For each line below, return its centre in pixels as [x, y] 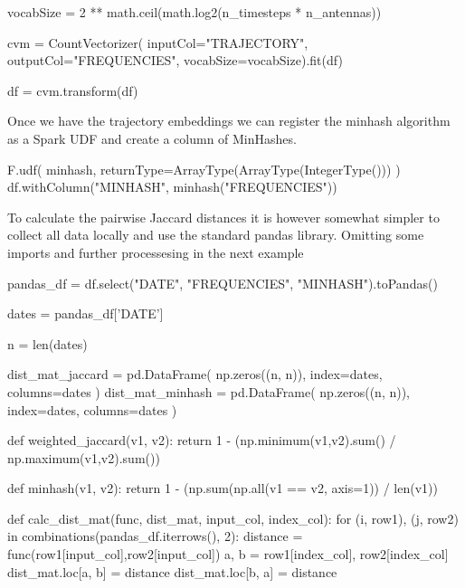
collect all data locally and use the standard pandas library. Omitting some [216, 235]
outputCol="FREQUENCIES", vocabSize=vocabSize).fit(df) [175, 60]
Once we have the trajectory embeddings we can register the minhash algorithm [229, 121]
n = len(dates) [47, 343]
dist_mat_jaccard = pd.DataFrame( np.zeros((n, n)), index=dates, [195, 374]
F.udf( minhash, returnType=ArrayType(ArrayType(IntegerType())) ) [204, 169]
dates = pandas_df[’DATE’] [85, 313]
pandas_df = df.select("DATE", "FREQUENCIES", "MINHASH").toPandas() [223, 283]
